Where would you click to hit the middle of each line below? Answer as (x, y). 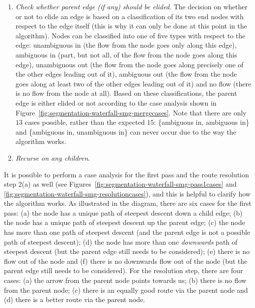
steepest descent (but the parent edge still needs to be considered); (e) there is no (127, 251)
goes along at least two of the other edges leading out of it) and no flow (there (133, 83)
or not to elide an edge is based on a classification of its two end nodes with (129, 16)
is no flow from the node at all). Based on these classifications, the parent (126, 93)
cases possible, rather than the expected (85, 122)
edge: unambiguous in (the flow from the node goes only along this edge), (126, 45)
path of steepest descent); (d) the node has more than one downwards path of (121, 241)
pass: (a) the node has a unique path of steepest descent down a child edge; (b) (123, 212)
